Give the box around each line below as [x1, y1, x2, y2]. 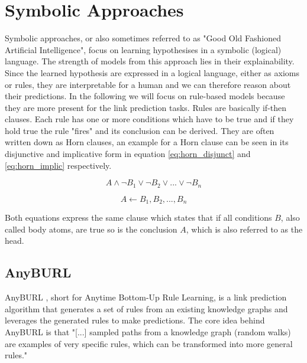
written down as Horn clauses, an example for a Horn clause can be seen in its [5, 136, 289, 148]
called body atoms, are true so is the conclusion [5, 223, 177, 235]
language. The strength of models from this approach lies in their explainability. [5, 55, 295, 67]
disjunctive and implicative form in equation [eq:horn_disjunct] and [5, 148, 251, 160]
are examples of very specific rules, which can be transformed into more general [5, 337, 293, 349]
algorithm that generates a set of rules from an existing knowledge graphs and [5, 302, 288, 315]
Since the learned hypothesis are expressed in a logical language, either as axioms [5, 66, 299, 79]
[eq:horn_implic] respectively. [5, 159, 112, 171]
